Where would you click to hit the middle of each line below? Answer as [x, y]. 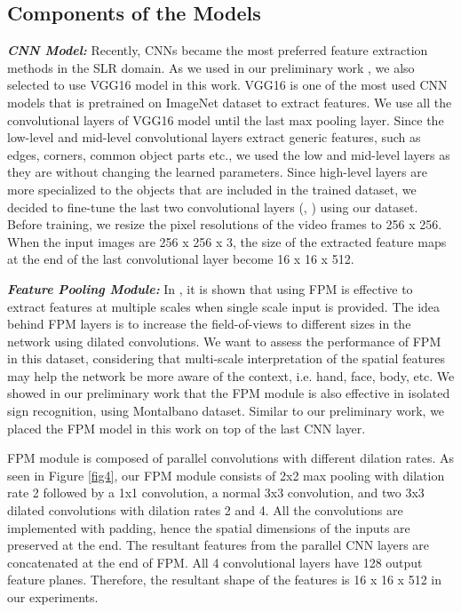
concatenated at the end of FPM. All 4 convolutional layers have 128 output [215, 562]
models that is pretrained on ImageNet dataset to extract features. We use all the [230, 102]
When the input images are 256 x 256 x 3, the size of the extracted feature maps [227, 241]
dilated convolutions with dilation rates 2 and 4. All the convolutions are [205, 510]
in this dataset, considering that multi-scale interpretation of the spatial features [226, 358]
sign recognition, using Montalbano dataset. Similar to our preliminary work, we [226, 411]
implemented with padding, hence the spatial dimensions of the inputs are [209, 527]
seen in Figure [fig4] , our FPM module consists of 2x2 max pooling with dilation [226, 475]
